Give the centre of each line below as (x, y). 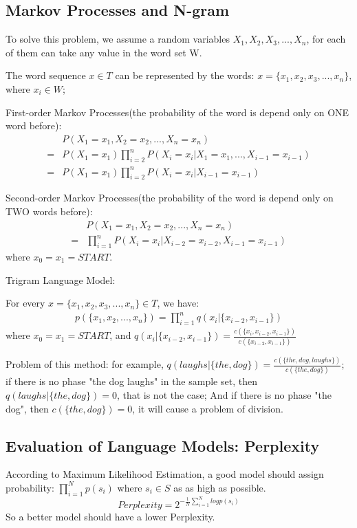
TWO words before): (49, 211)
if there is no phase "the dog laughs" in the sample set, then (131, 381)
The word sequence (46, 75)
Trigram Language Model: (61, 279)
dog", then (27, 408)
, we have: (178, 303)
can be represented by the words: (185, 75)
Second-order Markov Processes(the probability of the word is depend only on (170, 198)
